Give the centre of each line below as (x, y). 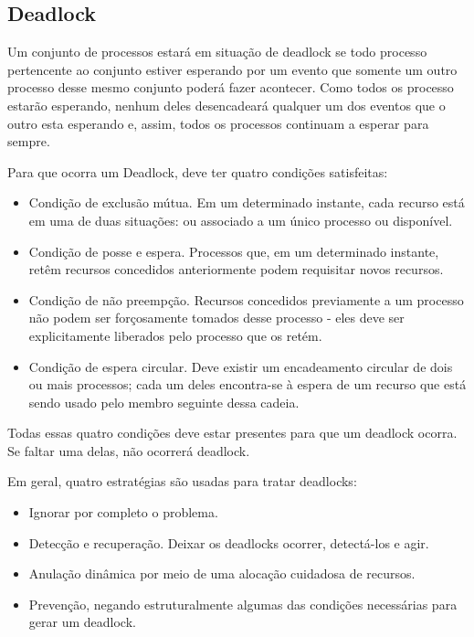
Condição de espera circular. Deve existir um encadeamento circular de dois (241, 366)
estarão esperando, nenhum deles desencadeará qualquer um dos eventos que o (226, 105)
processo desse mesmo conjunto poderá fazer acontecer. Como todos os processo (231, 87)
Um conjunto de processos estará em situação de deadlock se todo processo (217, 52)
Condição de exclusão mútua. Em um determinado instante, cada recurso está (247, 202)
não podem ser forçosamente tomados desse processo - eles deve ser (216, 318)
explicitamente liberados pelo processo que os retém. (175, 335)
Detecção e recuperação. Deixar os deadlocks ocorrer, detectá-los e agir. (229, 542)
